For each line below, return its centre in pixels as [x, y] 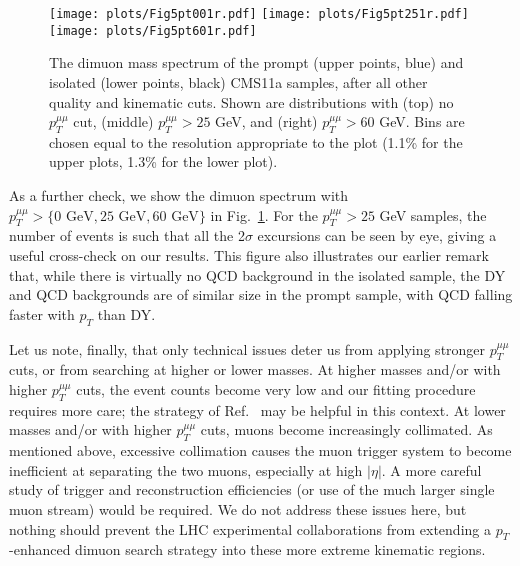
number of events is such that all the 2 [127, 235]
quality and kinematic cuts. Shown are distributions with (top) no [251, 101]
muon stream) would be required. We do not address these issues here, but [238, 509]
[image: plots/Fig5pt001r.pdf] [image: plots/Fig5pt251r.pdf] [259, 14]
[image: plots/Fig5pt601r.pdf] [153, 30]
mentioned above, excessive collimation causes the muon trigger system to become [260, 450]
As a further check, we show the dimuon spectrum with [179, 195]
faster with [42, 313]
